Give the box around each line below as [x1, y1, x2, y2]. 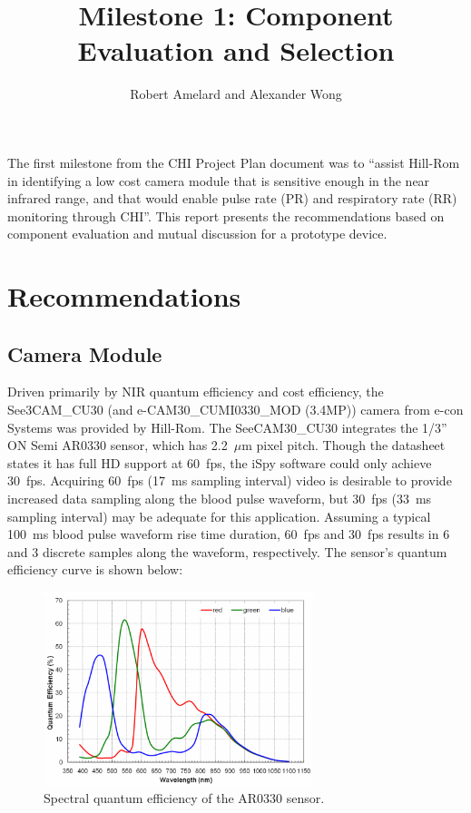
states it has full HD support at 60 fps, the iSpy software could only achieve [7, 453, 432, 472]
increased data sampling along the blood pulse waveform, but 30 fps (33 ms [7, 489, 432, 508]
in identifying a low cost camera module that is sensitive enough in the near [7, 171, 430, 190]
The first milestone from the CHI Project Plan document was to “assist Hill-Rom [7, 152, 460, 171]
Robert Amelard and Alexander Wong [130, 84, 342, 103]
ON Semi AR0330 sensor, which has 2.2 [7, 436, 228, 455]
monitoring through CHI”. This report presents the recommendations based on [7, 206, 445, 225]
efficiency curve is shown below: [7, 560, 183, 579]
